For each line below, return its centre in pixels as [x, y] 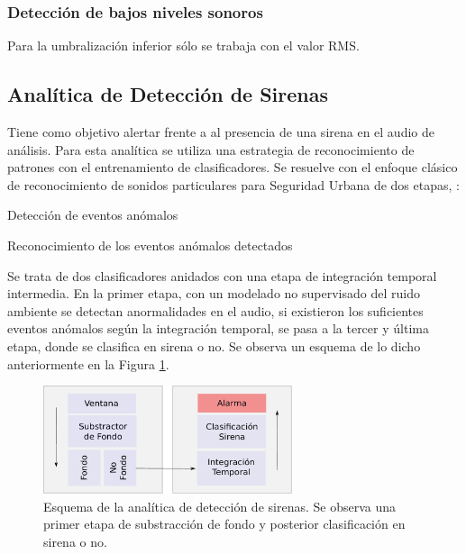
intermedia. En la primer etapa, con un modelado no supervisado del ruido [214, 293]
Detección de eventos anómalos [93, 215]
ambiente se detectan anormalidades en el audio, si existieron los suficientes [215, 310]
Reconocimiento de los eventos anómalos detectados [150, 245]
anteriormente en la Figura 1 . [88, 363]
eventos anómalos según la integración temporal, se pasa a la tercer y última [218, 328]
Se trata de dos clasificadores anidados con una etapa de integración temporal [222, 275]
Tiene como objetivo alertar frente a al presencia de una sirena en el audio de [221, 132]
